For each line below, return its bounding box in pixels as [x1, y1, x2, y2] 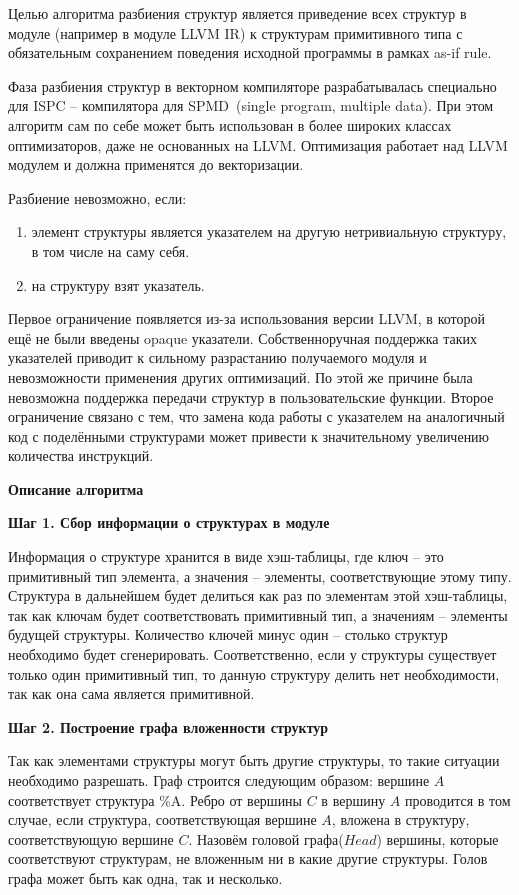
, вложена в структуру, [331, 809, 470, 830]
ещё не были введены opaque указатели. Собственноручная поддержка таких [8, 327, 478, 348]
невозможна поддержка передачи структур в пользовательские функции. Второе [8, 386, 494, 407]
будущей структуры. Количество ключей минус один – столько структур [8, 624, 448, 645]
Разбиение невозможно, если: [8, 187, 187, 208]
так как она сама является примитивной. [8, 683, 255, 704]
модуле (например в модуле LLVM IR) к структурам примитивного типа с [8, 22, 463, 43]
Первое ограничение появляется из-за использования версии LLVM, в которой [8, 308, 485, 329]
